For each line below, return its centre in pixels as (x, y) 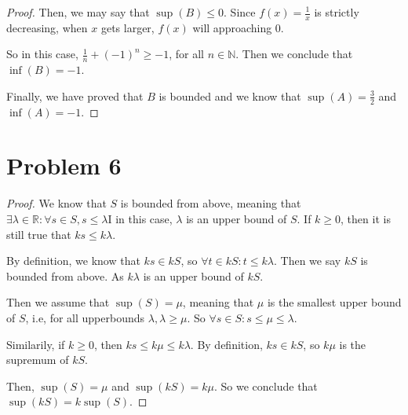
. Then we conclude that (294, 54)
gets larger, (127, 27)
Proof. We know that (56, 203)
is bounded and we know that (230, 95)
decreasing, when (47, 27)
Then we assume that (58, 302)
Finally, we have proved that (75, 95)
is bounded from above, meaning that (211, 203)
